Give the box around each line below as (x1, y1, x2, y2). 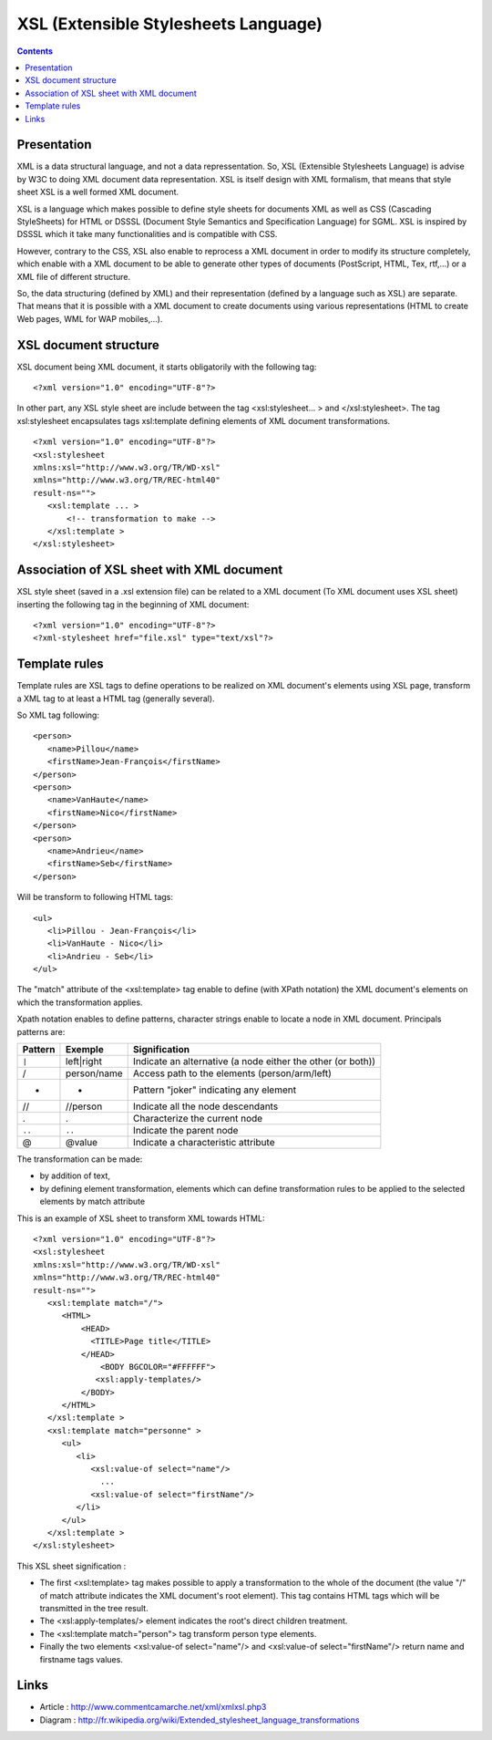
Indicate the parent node (132, 1124, 239, 1137)
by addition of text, (39, 1170, 111, 1181)
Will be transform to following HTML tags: (16, 892, 173, 903)
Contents (16, 46, 54, 57)
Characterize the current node (132, 1113, 263, 1125)
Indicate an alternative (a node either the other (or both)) (132, 1055, 376, 1068)
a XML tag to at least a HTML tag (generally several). (16, 693, 215, 704)
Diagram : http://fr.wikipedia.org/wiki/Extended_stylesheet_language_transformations (39, 1714, 360, 1725)
